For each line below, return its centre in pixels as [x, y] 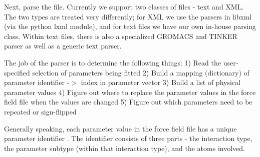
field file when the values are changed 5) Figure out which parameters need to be [128, 102]
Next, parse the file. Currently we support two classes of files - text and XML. [124, 6]
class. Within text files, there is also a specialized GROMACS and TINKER [121, 36]
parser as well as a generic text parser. [63, 46]
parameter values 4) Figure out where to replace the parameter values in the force [130, 92]
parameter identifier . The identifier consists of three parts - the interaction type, [128, 138]
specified [17, 72]
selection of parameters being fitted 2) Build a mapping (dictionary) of [141, 72]
